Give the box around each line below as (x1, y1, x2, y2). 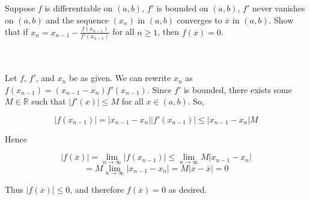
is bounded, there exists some (183, 83, 292, 95)
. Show (269, 13, 294, 26)
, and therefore (70, 183, 124, 195)
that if (5, 25, 28, 38)
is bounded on (156, 2, 208, 14)
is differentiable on (44, 2, 113, 14)
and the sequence (46, 13, 109, 26)
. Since (147, 83, 172, 95)
